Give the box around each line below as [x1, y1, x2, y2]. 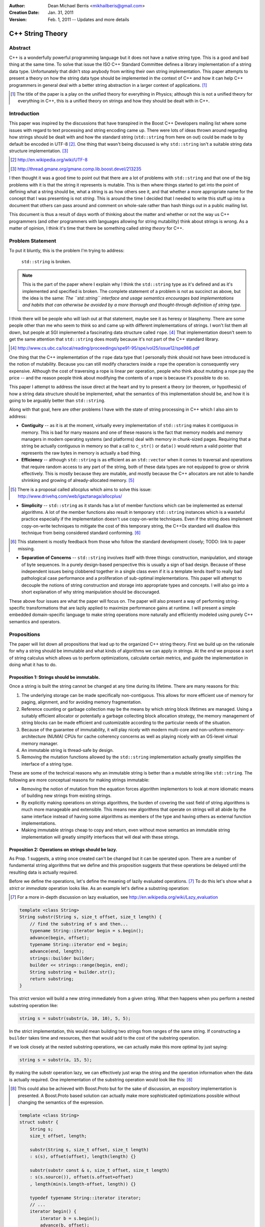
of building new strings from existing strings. [21, 793, 112, 799]
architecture [21, 734, 46, 740]
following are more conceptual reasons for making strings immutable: [9, 777, 150, 783]
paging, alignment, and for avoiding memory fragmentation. [21, 699, 142, 705]
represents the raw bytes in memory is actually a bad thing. [21, 450, 142, 456]
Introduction [9, 110, 39, 117]
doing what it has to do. [9, 662, 57, 667]
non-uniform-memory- [199, 726, 245, 732]
